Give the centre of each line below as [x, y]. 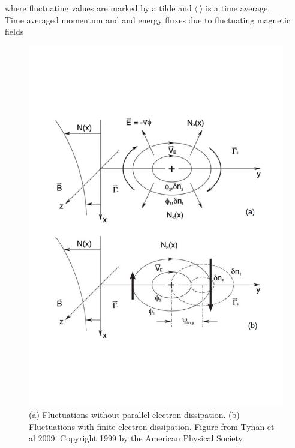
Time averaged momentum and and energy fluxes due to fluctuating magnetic [148, 20]
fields [14, 32]
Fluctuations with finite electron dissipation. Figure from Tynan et [152, 426]
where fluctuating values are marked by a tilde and [98, 8]
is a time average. [238, 8]
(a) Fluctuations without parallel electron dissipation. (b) [134, 415]
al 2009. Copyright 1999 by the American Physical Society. [137, 438]
